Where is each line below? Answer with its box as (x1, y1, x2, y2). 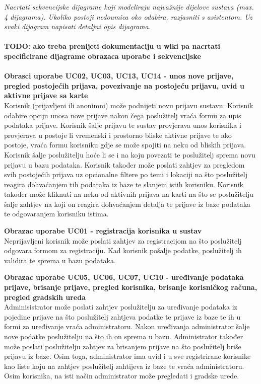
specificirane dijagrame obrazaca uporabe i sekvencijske (4, 50, 201, 61)
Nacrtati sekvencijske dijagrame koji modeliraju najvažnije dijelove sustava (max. (4, 2, 254, 12)
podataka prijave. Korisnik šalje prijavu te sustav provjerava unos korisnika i (4, 120, 241, 130)
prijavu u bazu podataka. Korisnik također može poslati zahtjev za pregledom (4, 159, 245, 170)
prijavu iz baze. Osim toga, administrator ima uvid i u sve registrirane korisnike (4, 351, 251, 361)
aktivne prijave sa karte (4, 90, 88, 101)
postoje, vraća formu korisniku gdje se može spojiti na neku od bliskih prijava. (4, 139, 246, 150)
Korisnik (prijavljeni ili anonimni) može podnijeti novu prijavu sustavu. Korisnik (4, 100, 253, 110)
